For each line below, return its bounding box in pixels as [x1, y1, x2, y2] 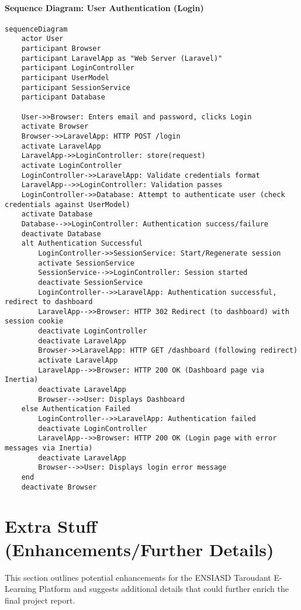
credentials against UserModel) [5, 200, 130, 209]
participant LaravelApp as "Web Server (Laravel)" [21, 54, 223, 63]
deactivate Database [21, 229, 101, 238]
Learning [5, 583, 36, 595]
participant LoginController [21, 64, 134, 73]
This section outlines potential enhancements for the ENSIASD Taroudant [5, 571, 271, 583]
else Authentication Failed [21, 405, 130, 413]
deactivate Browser [21, 483, 97, 491]
